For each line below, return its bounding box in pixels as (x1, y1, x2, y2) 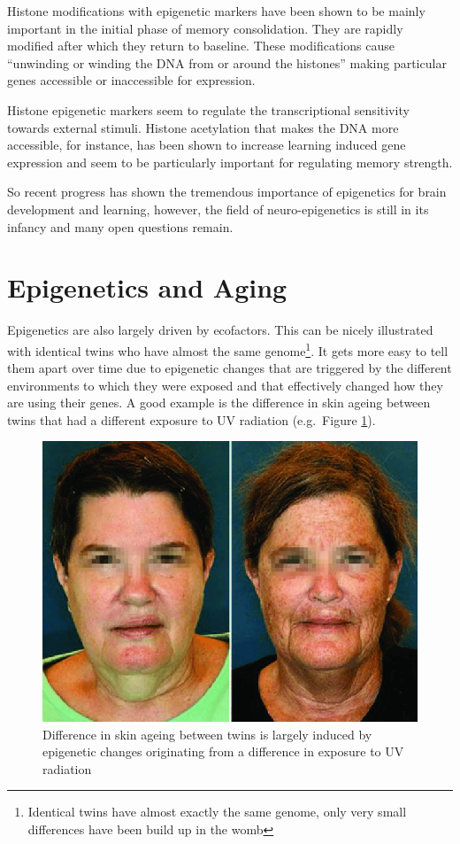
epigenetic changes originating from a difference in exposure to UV (42, 742, 404, 761)
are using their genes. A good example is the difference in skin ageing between (7, 393, 431, 412)
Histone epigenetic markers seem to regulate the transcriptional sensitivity (7, 100, 410, 119)
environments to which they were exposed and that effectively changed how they (7, 376, 443, 394)
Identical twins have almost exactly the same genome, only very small (27, 802, 407, 821)
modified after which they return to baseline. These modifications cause (7, 36, 395, 55)
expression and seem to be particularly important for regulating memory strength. (7, 152, 453, 171)
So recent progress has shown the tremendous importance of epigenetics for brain (7, 182, 447, 201)
